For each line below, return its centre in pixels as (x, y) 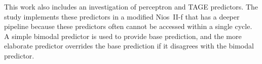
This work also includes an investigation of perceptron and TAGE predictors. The (131, 6)
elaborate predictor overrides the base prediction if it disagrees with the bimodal (129, 46)
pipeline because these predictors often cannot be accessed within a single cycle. (128, 26)
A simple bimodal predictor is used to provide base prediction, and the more (123, 36)
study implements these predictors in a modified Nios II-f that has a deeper (122, 16)
